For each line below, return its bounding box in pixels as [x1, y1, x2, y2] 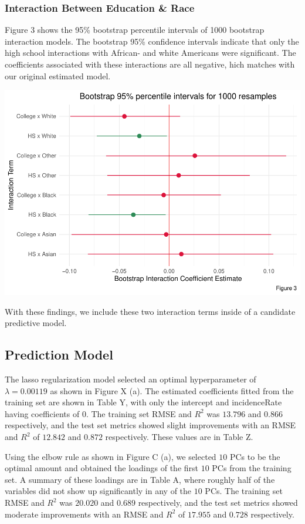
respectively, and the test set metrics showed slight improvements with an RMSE [5, 419, 296, 431]
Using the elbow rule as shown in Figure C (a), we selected [5, 450, 216, 462]
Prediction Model [5, 345, 113, 364]
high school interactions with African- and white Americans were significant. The [5, 46, 296, 59]
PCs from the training [212, 462, 292, 474]
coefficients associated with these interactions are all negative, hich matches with [5, 58, 295, 70]
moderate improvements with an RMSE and [5, 508, 164, 520]
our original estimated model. [5, 69, 111, 82]
